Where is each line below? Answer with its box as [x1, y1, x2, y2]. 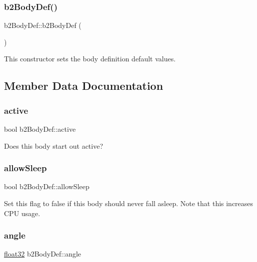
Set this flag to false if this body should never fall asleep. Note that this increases [4, 198, 253, 208]
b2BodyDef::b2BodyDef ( [4, 20, 81, 30]
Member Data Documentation [4, 78, 163, 93]
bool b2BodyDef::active [4, 124, 76, 134]
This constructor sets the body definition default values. [4, 53, 176, 64]
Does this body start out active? [4, 140, 103, 151]
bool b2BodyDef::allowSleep [4, 181, 89, 192]
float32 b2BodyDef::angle [4, 249, 81, 259]
